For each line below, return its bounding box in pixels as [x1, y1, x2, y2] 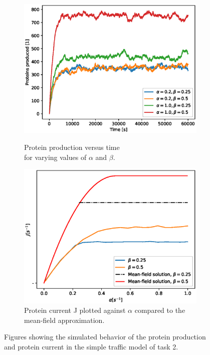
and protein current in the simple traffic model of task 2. [4, 341, 178, 351]
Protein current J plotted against [24, 305, 126, 315]
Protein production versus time [24, 141, 120, 152]
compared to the [134, 305, 185, 315]
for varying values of [24, 151, 87, 162]
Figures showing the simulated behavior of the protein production [4, 331, 206, 342]
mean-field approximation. [24, 314, 105, 325]
